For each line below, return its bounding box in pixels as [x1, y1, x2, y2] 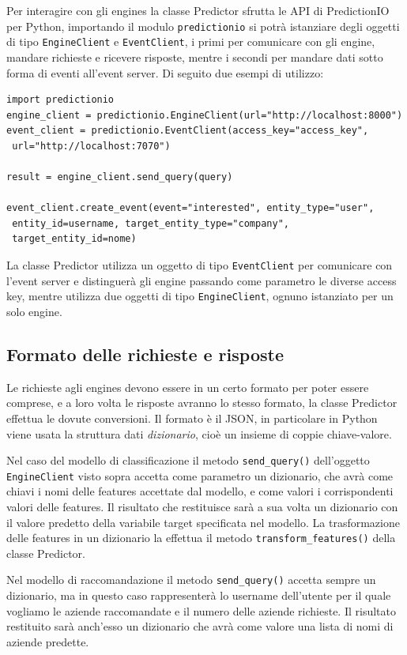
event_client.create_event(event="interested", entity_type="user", [6, 202, 375, 214]
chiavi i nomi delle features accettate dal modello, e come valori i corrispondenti [6, 483, 394, 499]
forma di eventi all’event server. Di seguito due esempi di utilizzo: [6, 64, 324, 81]
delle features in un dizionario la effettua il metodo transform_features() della [6, 529, 396, 546]
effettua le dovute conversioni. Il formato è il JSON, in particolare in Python [6, 409, 378, 426]
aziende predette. [6, 633, 89, 649]
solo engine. [6, 303, 62, 319]
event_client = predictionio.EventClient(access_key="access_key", [6, 125, 369, 137]
